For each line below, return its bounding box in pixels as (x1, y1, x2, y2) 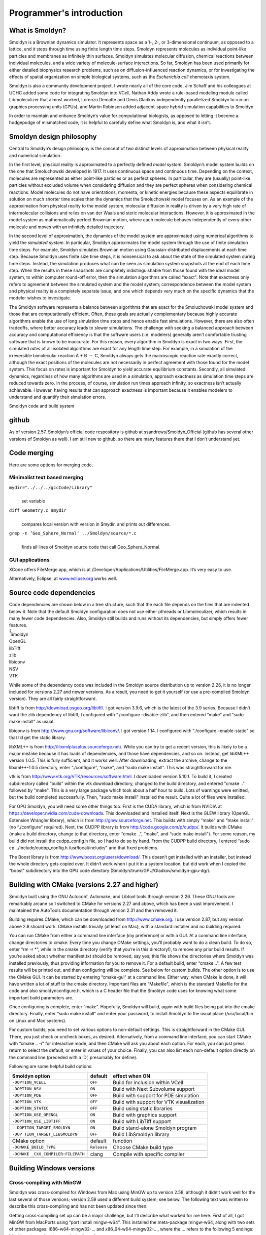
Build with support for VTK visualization (112, 1098, 204, 1105)
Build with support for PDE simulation (112, 1092, 199, 1099)
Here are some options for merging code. (9, 462, 93, 468)
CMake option (12, 1137, 45, 1144)
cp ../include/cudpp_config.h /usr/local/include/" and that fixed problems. (9, 845, 159, 851)
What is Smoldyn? (9, 26, 66, 35)
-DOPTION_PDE (12, 1093, 41, 1098)
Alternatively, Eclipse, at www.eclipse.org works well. (9, 576, 118, 581)
